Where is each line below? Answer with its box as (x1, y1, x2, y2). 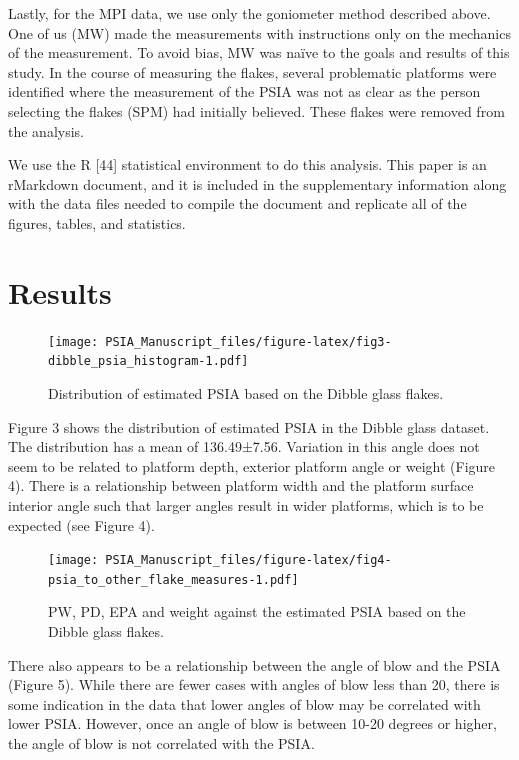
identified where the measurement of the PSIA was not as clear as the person (8, 81, 481, 102)
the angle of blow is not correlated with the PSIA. (8, 733, 315, 753)
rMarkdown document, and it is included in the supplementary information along (8, 173, 507, 194)
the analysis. (8, 120, 84, 141)
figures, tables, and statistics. (8, 212, 186, 233)
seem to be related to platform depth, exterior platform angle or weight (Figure (8, 455, 496, 476)
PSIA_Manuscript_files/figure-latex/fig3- (105, 334, 392, 349)
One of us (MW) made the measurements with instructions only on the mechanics (8, 22, 511, 43)
